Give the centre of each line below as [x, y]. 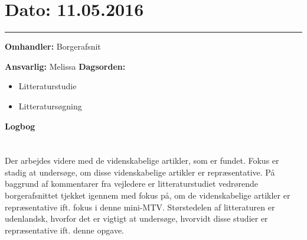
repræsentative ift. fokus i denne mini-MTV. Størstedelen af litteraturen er [140, 207]
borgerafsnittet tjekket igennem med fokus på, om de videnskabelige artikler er [148, 195]
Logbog [20, 126]
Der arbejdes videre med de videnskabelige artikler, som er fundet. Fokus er [142, 160]
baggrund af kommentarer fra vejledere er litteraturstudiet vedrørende [132, 184]
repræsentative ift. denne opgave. [64, 230]
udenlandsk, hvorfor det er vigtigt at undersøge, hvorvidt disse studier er [136, 218]
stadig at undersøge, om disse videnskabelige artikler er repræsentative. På [140, 172]
